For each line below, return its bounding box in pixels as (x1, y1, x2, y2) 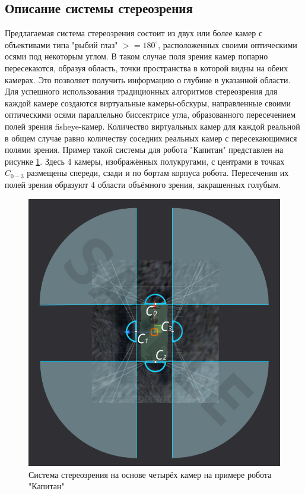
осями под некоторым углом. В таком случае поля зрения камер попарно (5, 50, 268, 62)
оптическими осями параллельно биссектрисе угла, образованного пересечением (5, 108, 296, 121)
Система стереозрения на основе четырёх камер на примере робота (28, 468, 272, 480)
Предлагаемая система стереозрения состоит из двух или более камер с (5, 27, 263, 39)
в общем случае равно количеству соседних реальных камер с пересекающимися (5, 131, 297, 144)
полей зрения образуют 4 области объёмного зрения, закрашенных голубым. (5, 178, 281, 190)
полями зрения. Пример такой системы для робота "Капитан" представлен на (5, 143, 284, 156)
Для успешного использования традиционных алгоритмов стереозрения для (5, 85, 278, 97)
